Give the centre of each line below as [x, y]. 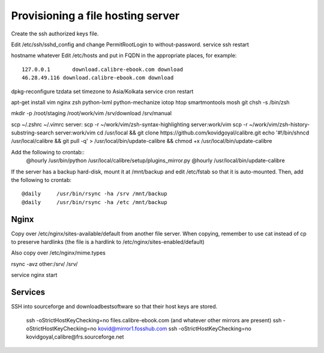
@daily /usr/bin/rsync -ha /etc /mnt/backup [94, 202]
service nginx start [34, 275]
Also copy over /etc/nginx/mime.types [58, 253]
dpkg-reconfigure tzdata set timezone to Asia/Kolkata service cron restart [102, 91]
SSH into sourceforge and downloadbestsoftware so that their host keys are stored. [114, 307]
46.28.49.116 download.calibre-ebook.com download [98, 78]
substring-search [32, 133]
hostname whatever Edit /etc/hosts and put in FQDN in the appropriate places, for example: [124, 56]
